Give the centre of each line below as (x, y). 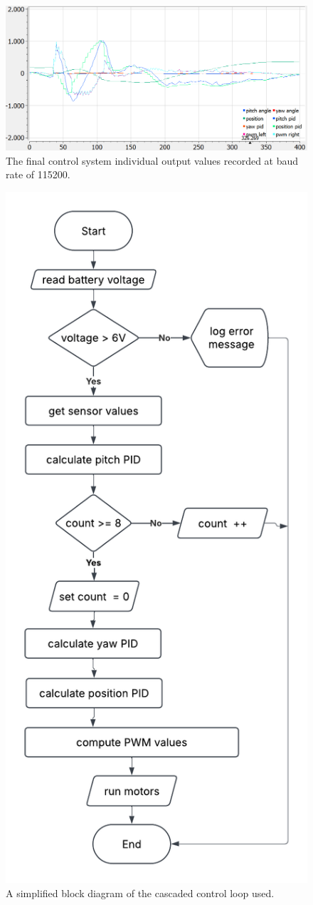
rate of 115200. (38, 174)
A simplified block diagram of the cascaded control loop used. (140, 893)
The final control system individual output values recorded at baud (152, 160)
